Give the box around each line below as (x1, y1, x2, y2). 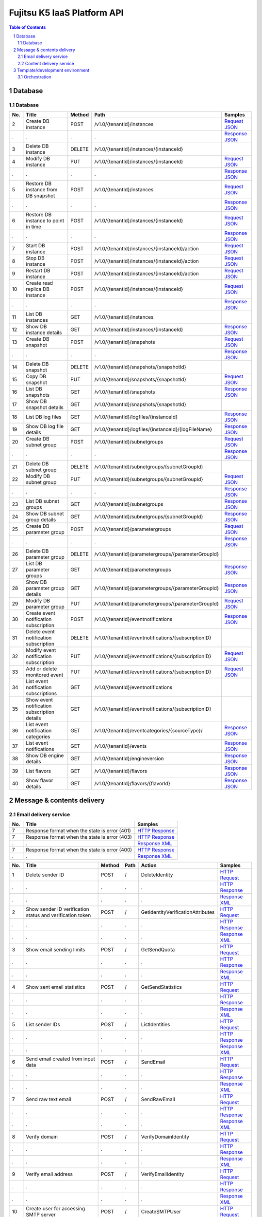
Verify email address (26, 1171, 73, 1178)
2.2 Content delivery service (17, 60, 75, 66)
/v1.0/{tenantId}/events (94, 743, 147, 750)
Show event (26, 697, 53, 703)
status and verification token (26, 912, 91, 919)
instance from (26, 186, 58, 193)
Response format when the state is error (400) (26, 847, 132, 853)
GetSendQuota (141, 946, 175, 953)
